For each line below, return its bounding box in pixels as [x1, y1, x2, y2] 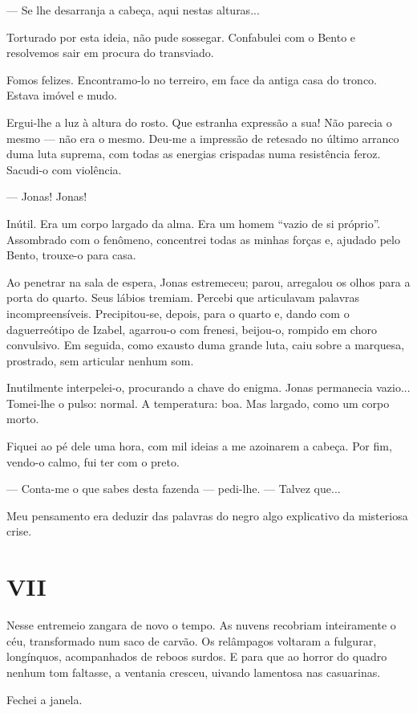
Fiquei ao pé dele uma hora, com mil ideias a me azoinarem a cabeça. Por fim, [6, 438, 392, 454]
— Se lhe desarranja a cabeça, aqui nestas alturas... [6, 2, 260, 18]
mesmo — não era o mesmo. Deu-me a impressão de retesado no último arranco [6, 129, 399, 146]
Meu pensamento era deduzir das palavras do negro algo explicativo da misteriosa [6, 507, 408, 524]
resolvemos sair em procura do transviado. [6, 44, 214, 61]
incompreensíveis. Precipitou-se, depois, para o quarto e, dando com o [6, 304, 350, 321]
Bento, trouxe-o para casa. [6, 246, 136, 263]
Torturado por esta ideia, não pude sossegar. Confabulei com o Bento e [6, 28, 356, 45]
